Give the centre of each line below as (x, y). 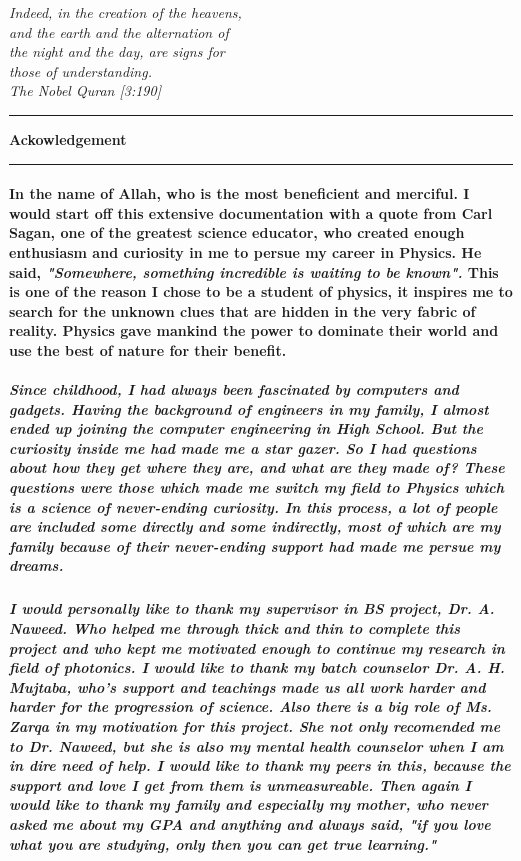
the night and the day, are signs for (117, 51)
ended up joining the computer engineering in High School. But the (246, 428)
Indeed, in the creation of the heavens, (125, 12)
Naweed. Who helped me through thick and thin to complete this (235, 628)
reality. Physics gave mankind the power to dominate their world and (254, 330)
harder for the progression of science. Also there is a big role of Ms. (250, 706)
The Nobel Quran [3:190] (85, 90)
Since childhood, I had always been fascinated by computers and (234, 389)
